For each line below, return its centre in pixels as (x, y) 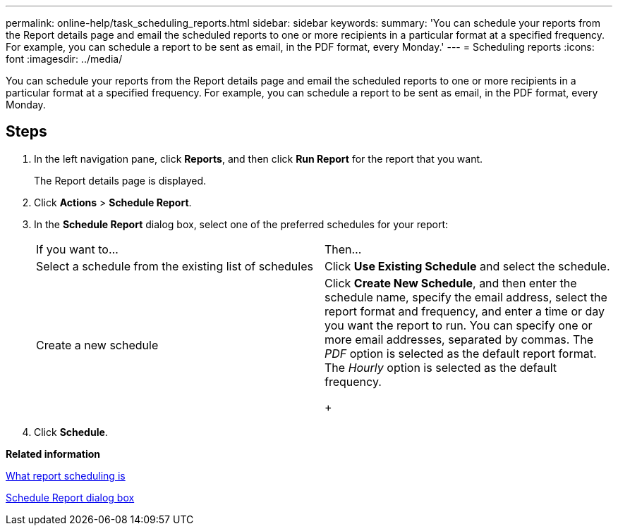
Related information (53, 454)
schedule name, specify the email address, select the (466, 297)
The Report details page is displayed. (120, 180)
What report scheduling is (66, 475)
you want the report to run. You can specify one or (459, 325)
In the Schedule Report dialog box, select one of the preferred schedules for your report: (241, 224)
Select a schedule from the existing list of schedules (175, 266)
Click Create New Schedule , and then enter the (451, 283)
